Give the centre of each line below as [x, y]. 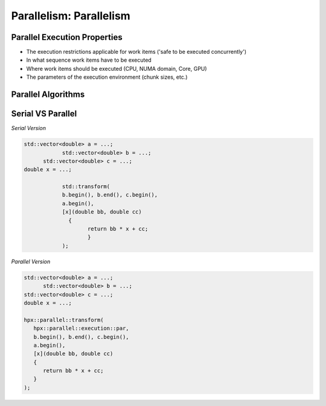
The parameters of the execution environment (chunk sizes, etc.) [107, 77]
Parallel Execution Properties [67, 37]
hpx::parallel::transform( [64, 320]
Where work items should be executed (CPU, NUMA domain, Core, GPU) [117, 68]
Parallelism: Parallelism [71, 16]
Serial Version [29, 128]
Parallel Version [31, 261]
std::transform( [86, 187]
